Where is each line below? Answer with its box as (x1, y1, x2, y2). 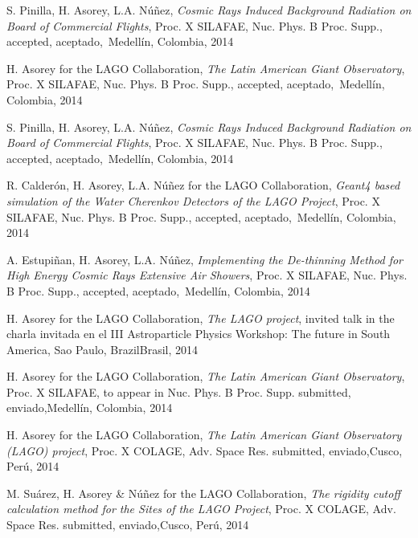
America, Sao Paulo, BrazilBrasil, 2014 (6, 340, 198, 357)
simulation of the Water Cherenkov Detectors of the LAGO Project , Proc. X (6, 192, 380, 209)
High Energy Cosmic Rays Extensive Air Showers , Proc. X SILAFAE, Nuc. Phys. (6, 267, 408, 283)
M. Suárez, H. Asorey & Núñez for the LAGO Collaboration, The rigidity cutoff (6, 484, 400, 501)
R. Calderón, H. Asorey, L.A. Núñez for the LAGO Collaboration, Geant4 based (6, 177, 400, 194)
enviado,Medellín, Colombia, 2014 (6, 399, 173, 416)
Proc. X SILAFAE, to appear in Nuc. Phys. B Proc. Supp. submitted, (6, 383, 351, 400)
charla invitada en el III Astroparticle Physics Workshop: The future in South (6, 325, 391, 342)
